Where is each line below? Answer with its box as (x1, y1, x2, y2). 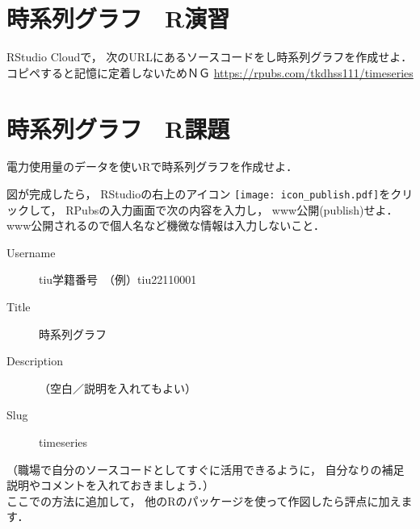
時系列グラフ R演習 (6, 2, 230, 35)
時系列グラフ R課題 (6, 111, 230, 144)
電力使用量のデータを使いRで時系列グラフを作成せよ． (6, 158, 298, 175)
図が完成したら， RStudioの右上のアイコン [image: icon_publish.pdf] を (6, 185, 391, 202)
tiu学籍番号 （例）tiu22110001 (39, 271, 197, 288)
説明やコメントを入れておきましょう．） (6, 477, 215, 494)
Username (6, 244, 56, 260)
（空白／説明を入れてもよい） (39, 379, 196, 396)
